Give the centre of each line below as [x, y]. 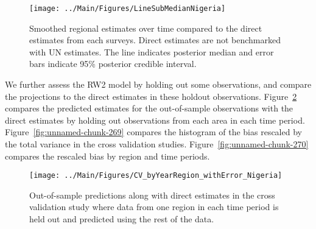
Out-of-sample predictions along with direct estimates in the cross [152, 195]
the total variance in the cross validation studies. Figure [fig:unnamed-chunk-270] [157, 144]
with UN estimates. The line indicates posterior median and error [152, 51]
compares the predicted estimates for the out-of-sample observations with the [149, 108]
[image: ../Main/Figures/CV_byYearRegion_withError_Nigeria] [156, 176]
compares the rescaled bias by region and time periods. [107, 156]
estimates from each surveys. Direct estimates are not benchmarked [155, 40]
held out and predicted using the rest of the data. [122, 219]
